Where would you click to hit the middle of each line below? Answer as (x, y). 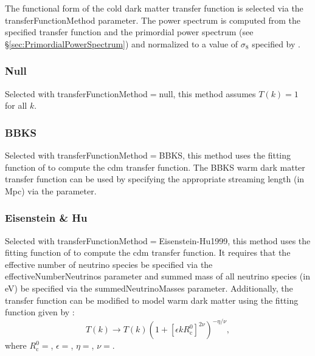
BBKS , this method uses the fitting (225, 155)
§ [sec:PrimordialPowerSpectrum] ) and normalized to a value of (122, 43)
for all (16, 105)
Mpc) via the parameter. (51, 190)
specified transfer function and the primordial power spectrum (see (129, 32)
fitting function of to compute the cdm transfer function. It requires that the (148, 252)
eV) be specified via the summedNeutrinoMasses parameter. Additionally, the (149, 288)
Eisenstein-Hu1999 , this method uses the (235, 240)
